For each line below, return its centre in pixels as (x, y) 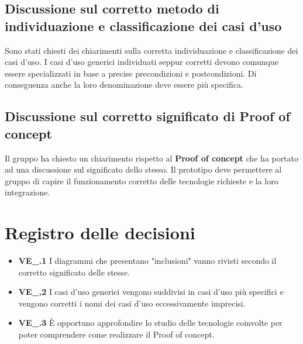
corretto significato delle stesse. (74, 272)
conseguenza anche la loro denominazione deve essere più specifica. (124, 85)
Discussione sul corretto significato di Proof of (147, 116)
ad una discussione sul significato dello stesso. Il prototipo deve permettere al (143, 169)
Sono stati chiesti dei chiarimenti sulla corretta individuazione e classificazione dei (151, 50)
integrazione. (27, 192)
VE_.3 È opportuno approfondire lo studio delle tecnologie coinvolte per (150, 323)
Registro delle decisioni (100, 233)
